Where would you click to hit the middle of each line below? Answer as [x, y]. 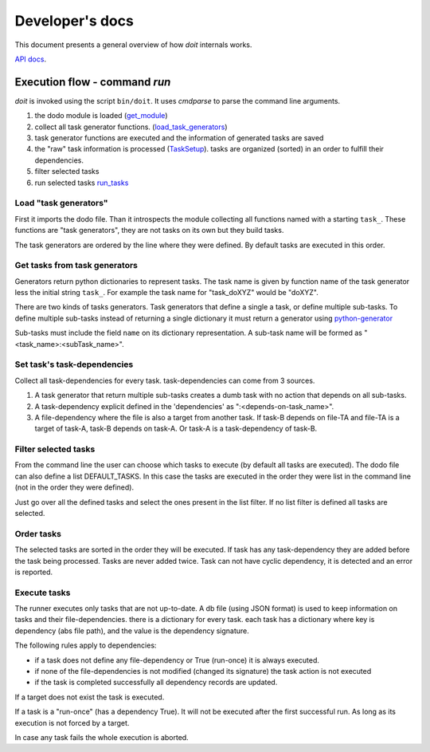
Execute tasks [43, 593]
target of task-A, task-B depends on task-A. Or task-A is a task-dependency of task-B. [176, 429]
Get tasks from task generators [76, 266]
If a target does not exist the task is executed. [90, 697]
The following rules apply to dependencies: [86, 645]
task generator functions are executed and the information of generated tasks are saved [179, 138]
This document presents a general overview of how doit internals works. [133, 45]
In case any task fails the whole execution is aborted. [102, 737]
